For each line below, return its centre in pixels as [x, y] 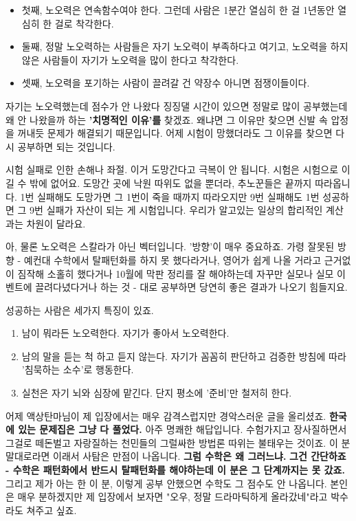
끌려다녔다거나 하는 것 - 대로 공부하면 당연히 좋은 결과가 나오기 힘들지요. [191, 287]
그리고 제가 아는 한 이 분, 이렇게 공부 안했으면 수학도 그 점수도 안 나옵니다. [166, 483]
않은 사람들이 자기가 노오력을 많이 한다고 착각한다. [130, 59]
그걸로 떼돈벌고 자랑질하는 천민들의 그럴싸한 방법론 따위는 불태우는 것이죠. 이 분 [178, 442]
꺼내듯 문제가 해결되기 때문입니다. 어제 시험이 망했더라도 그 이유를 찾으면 [175, 133]
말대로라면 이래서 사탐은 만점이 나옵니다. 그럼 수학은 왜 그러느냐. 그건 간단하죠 [176, 456]
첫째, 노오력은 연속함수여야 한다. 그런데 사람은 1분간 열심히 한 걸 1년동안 [178, 10]
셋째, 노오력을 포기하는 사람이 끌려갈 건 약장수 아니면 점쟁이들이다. [166, 83]
